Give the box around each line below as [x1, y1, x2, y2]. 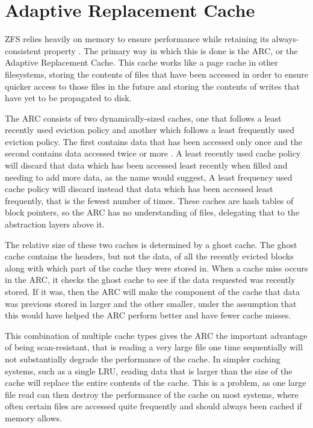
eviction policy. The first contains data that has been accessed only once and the [5, 135, 302, 147]
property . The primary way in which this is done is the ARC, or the [44, 44, 298, 57]
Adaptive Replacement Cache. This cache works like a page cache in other [5, 56, 278, 69]
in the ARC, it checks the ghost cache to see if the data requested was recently [5, 273, 296, 286]
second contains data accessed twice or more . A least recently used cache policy [5, 147, 301, 160]
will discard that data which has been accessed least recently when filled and [5, 159, 288, 172]
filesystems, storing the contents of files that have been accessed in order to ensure [5, 67, 308, 80]
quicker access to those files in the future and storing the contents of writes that [5, 79, 300, 92]
